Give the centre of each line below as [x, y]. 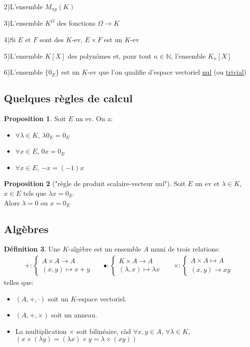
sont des [52, 39]
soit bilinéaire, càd [104, 331]
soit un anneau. [74, 315]
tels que [35, 193]
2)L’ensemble [23, 6]
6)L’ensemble [23, 72]
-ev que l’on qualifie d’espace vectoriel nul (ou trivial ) [167, 72]
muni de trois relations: [185, 249]
